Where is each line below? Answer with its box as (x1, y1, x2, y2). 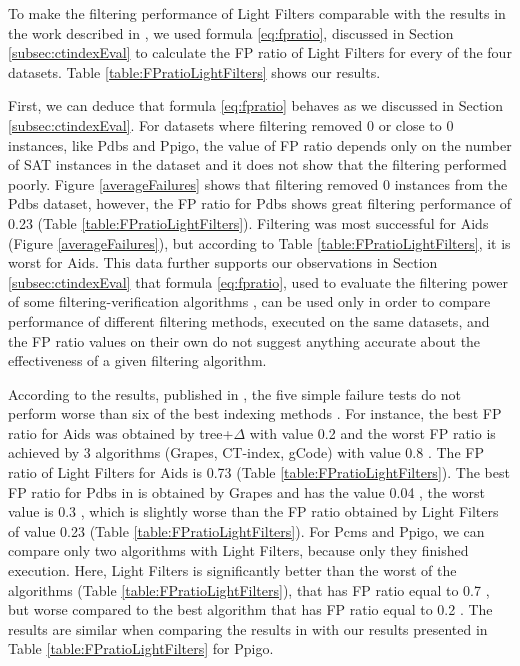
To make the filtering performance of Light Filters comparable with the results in (8, 3, 506, 23)
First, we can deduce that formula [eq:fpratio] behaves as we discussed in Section (8, 95, 504, 116)
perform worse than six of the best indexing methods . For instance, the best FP (8, 403, 502, 424)
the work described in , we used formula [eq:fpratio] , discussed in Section (8, 22, 454, 43)
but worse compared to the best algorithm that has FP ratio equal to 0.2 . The (8, 599, 493, 620)
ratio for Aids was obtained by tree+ (8, 422, 234, 443)
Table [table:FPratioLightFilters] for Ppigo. (8, 638, 274, 659)
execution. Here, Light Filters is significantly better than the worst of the (8, 560, 457, 581)
